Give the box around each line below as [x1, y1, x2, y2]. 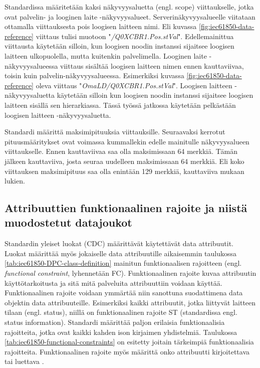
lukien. [5, 175, 25, 186]
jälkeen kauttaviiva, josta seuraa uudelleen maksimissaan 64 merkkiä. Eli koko [5, 155, 244, 166]
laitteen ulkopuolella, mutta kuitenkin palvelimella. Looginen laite [5, 50, 207, 61]
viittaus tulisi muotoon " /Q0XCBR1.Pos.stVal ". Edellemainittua [36, 31, 234, 41]
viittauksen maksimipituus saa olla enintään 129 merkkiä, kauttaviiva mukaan [5, 165, 244, 176]
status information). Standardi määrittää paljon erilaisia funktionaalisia [5, 317, 225, 327]
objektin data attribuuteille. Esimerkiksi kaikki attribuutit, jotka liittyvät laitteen [5, 297, 256, 307]
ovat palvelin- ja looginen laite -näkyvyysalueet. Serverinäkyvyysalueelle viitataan [5, 11, 255, 22]
